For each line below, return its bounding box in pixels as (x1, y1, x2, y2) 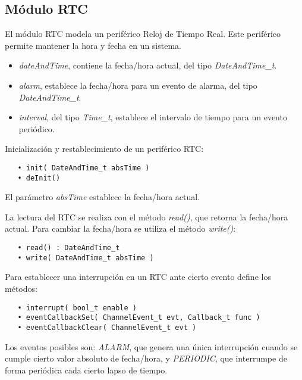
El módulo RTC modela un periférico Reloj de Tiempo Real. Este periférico (5, 27, 281, 40)
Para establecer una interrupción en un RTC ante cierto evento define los (5, 270, 271, 283)
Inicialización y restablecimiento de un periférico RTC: (5, 142, 204, 155)
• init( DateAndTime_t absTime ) (17, 163, 150, 172)
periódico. (18, 122, 55, 135)
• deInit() (17, 173, 61, 182)
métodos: (5, 282, 37, 294)
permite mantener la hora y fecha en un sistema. (5, 39, 181, 51)
